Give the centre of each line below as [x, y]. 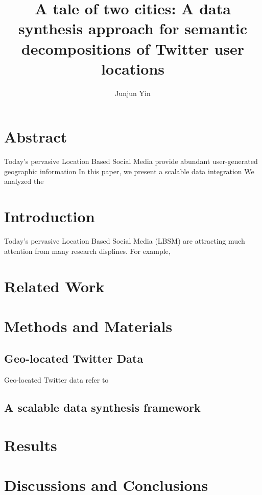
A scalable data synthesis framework [102, 407]
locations [133, 68]
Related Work [54, 286]
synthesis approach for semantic [133, 28]
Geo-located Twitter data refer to [56, 380]
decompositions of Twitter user [133, 48]
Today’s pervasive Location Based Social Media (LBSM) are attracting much [125, 241]
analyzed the [24, 181]
